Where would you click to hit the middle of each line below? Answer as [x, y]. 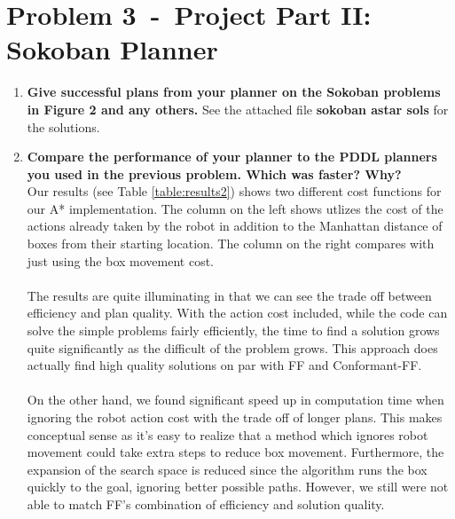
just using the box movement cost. [121, 260]
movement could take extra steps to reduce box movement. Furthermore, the [235, 452]
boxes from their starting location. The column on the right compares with [231, 244]
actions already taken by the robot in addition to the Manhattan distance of [235, 226]
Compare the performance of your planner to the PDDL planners [232, 157]
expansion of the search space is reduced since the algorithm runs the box [227, 469]
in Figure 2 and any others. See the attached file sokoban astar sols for [238, 109]
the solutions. [63, 126]
